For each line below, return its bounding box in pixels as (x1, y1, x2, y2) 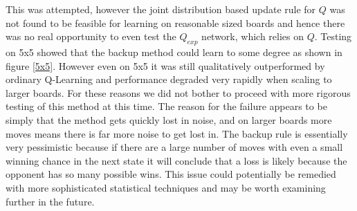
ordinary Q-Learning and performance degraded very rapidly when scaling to (6, 72, 332, 86)
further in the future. (6, 194, 95, 208)
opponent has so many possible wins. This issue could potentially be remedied (6, 167, 336, 181)
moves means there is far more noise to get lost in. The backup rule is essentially (6, 126, 348, 140)
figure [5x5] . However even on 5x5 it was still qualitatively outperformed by (6, 58, 325, 73)
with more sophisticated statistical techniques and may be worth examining (6, 180, 326, 194)
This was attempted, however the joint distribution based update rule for (6, 2, 316, 16)
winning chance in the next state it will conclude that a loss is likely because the (6, 153, 347, 167)
